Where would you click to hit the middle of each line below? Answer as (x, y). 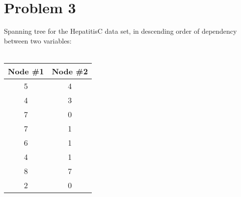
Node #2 (70, 71)
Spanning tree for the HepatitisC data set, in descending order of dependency (120, 31)
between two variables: (38, 40)
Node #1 (26, 71)
